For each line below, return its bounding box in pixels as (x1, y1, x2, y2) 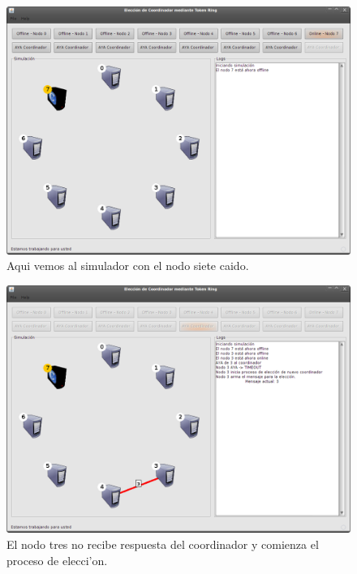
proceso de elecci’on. (6, 551, 108, 568)
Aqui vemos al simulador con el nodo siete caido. (6, 257, 249, 274)
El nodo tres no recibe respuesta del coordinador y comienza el (6, 535, 319, 552)
